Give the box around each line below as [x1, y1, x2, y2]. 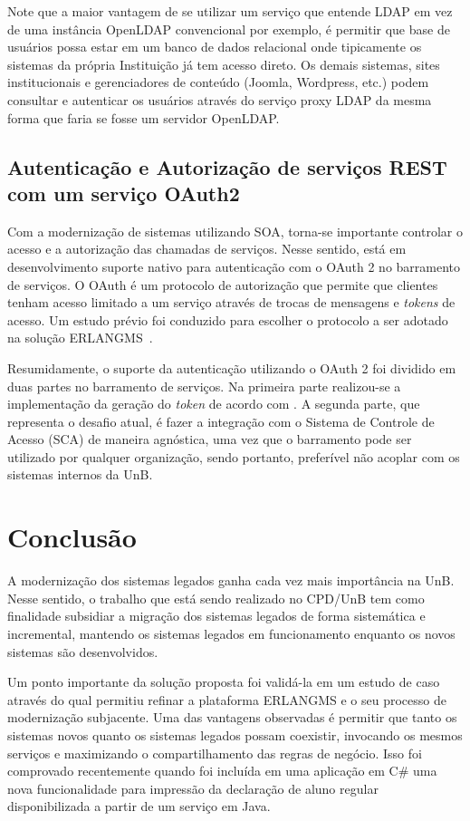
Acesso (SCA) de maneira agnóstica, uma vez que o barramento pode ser [7, 430, 412, 449]
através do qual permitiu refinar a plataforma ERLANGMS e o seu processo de [7, 690, 447, 709]
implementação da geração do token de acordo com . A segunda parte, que [7, 394, 420, 413]
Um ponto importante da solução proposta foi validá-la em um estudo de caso [7, 672, 440, 691]
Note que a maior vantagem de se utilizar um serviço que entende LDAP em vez [7, 2, 453, 20]
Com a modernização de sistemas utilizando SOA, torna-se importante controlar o [7, 221, 463, 240]
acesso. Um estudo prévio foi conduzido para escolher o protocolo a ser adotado [7, 310, 448, 329]
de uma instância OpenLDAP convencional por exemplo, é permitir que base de [7, 19, 450, 38]
